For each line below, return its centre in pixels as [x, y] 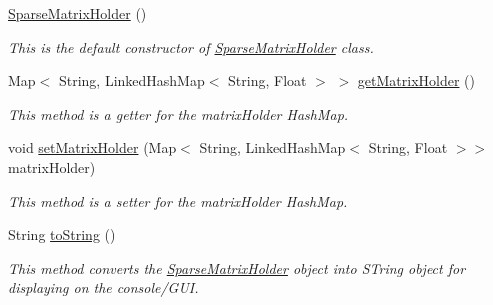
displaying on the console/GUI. [103, 287]
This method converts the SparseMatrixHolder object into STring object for [237, 267]
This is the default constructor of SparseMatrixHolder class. [191, 46]
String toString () [62, 234]
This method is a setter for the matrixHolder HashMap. [178, 200]
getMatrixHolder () [416, 80]
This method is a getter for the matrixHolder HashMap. [178, 113]
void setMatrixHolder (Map [92, 147]
